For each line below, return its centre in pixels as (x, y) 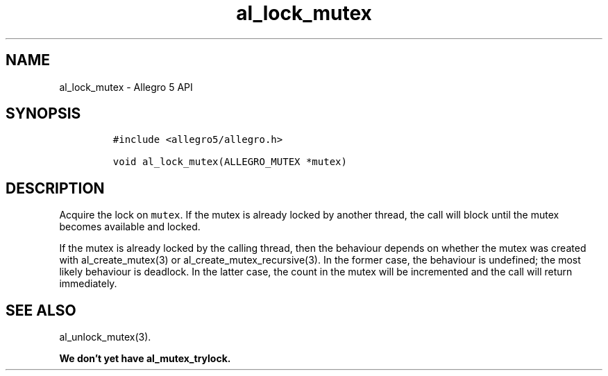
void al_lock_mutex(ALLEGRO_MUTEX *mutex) (230, 162)
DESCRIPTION (55, 188)
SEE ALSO (41, 310)
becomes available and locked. (130, 227)
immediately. (88, 284)
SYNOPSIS (43, 114)
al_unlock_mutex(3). (105, 337)
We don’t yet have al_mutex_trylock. (145, 359)
